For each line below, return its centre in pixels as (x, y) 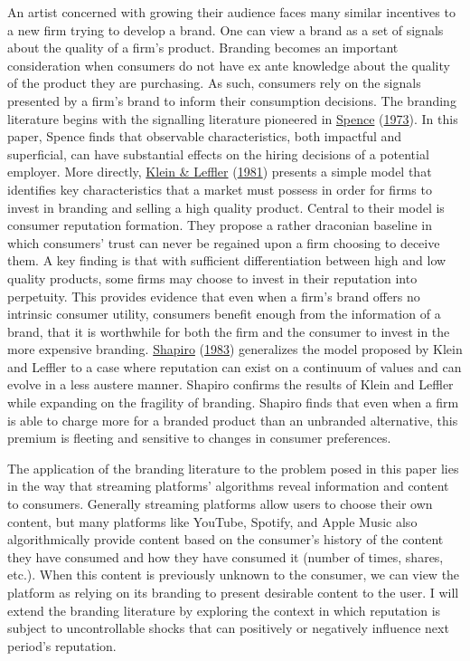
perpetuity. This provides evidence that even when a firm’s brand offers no (214, 296)
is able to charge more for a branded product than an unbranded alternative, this (233, 420)
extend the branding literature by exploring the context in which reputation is (224, 610)
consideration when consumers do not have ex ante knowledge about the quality (229, 65)
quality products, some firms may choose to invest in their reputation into (212, 278)
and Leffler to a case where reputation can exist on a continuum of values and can (235, 366)
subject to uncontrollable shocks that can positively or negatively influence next (228, 628)
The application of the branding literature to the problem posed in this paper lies (233, 468)
